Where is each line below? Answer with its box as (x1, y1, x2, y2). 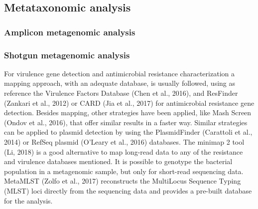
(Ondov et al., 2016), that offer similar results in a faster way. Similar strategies (4, 117, 248, 127)
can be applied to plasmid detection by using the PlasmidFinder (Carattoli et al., (4, 127, 253, 137)
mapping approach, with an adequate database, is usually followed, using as (4, 78, 236, 88)
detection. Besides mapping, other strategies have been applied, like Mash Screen (4, 107, 252, 118)
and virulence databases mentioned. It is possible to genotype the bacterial (4, 156, 233, 167)
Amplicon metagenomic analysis (4, 25, 135, 38)
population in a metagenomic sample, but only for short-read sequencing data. (4, 166, 244, 176)
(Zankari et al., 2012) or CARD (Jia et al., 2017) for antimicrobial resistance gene (4, 97, 255, 108)
